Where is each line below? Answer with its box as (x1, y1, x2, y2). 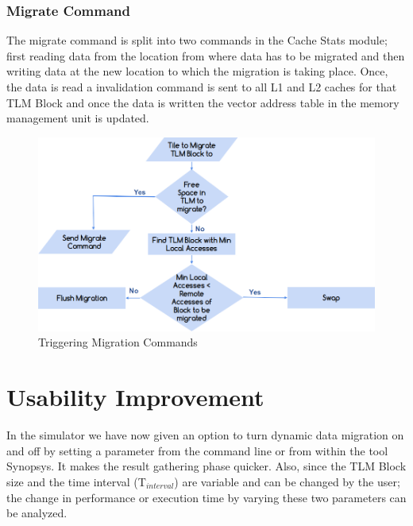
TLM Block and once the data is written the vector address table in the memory (6, 94, 399, 110)
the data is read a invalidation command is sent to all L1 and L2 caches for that (6, 79, 397, 95)
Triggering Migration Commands (38, 334, 198, 350)
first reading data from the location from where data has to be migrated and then (6, 47, 405, 64)
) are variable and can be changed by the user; (174, 473, 400, 489)
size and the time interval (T (6, 473, 146, 489)
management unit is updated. (6, 110, 149, 126)
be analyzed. (6, 505, 68, 521)
